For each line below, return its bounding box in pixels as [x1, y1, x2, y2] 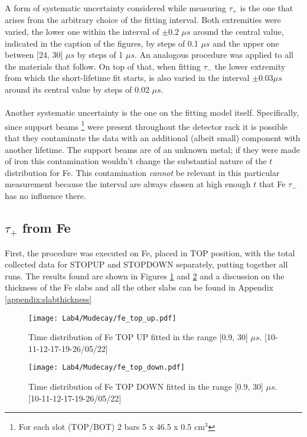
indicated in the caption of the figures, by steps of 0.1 [5, 37, 198, 49]
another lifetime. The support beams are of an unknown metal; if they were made [5, 143, 301, 155]
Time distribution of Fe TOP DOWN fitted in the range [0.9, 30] [28, 380, 263, 393]
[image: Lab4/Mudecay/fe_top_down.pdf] [28, 363, 185, 372]
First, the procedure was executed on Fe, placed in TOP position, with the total [5, 246, 295, 259]
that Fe [259, 178, 286, 190]
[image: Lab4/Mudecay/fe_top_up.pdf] [28, 314, 177, 322]
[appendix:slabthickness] [5, 292, 92, 305]
